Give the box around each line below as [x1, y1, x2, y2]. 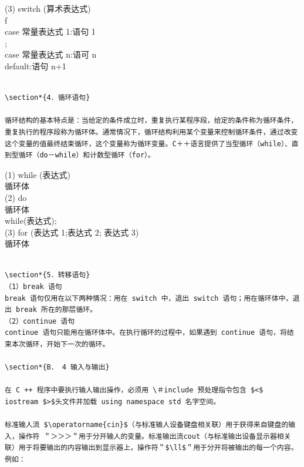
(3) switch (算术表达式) [5, 2, 91, 14]
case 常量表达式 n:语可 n [5, 48, 97, 61]
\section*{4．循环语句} [5, 93, 90, 102]
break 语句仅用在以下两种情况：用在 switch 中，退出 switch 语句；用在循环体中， [5, 294, 293, 303]
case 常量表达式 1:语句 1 [5, 25, 96, 38]
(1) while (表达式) [5, 168, 70, 180]
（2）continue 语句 [5, 317, 75, 325]
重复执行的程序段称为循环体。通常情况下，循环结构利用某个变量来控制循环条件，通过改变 [5, 127, 298, 136]
